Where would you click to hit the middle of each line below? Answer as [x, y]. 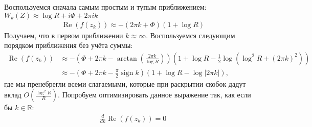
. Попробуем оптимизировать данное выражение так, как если [154, 95]
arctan [127, 58]
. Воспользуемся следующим [191, 35]
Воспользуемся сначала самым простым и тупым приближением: [105, 7]
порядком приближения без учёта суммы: [69, 45]
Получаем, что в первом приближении [64, 35]
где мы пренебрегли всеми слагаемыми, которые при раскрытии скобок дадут [125, 83]
